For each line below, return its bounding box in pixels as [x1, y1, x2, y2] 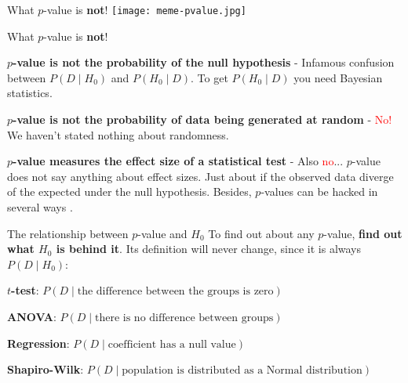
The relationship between [7, 225, 129, 241]
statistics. [7, 85, 53, 101]
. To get [191, 69, 228, 85]
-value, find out [323, 225, 403, 241]
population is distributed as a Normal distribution [122, 365, 362, 377]
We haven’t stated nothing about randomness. [7, 126, 229, 143]
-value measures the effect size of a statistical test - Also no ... [13, 153, 344, 169]
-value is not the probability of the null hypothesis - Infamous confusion [13, 54, 395, 70]
